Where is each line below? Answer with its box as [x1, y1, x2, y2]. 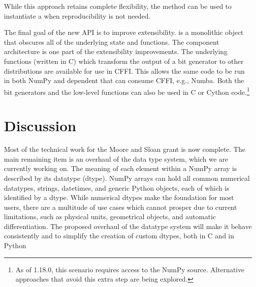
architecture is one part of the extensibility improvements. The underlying [4, 46, 227, 57]
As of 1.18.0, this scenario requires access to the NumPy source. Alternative [15, 264, 245, 274]
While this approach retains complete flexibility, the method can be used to [4, 1, 232, 11]
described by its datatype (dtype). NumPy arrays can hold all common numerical [4, 172, 250, 183]
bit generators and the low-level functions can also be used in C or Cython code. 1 [4, 85, 250, 97]
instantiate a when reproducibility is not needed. [4, 10, 151, 21]
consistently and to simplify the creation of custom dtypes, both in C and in [4, 230, 234, 241]
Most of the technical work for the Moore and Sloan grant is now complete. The [4, 144, 246, 154]
